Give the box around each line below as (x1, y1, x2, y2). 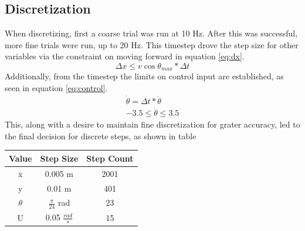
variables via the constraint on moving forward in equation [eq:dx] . (5, 50, 245, 62)
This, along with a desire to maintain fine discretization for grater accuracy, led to (5, 118, 300, 130)
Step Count (86, 152, 134, 164)
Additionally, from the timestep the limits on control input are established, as (5, 70, 284, 82)
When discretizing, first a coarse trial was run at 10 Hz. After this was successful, (5, 27, 298, 39)
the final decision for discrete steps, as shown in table (5, 129, 196, 142)
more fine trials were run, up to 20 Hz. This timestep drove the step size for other (5, 38, 299, 51)
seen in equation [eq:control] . (5, 82, 108, 94)
